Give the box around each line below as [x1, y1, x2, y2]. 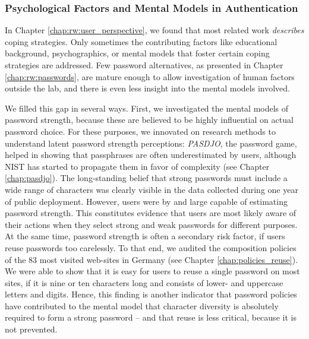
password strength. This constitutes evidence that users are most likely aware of [5, 207, 297, 219]
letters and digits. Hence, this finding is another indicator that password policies [5, 288, 297, 300]
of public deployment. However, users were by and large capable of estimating [5, 195, 288, 207]
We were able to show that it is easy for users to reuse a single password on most [5, 265, 300, 277]
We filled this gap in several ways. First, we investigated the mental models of [5, 102, 289, 114]
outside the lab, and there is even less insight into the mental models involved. [5, 82, 290, 94]
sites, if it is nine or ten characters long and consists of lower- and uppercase [5, 276, 283, 289]
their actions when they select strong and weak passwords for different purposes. [5, 218, 298, 230]
